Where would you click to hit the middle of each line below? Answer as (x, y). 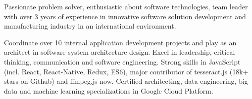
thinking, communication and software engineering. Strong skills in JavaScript (122, 61)
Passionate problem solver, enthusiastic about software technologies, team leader (126, 6)
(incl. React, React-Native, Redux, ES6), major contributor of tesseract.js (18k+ (126, 71)
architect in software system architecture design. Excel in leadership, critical (120, 52)
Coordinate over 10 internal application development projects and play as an (120, 42)
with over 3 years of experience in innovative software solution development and (125, 16)
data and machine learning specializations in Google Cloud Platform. (109, 90)
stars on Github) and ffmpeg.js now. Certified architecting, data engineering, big (126, 81)
